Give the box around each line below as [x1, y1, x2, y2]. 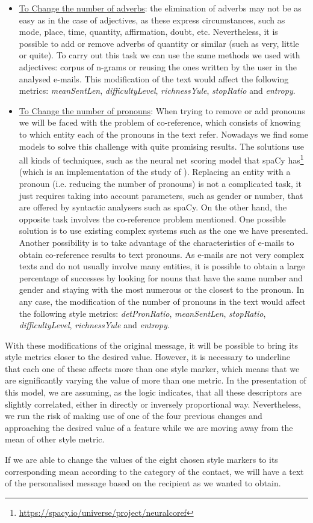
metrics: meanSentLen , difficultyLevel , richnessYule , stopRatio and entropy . [19, 84, 296, 97]
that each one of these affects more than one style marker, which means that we [5, 362, 300, 375]
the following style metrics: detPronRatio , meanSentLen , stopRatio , [19, 307, 266, 319]
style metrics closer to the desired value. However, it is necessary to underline [5, 350, 290, 363]
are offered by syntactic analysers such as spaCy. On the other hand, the [19, 201, 287, 213]
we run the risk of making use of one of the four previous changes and [5, 409, 262, 422]
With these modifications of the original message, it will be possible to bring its [5, 338, 299, 351]
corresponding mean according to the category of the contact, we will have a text [5, 465, 304, 477]
